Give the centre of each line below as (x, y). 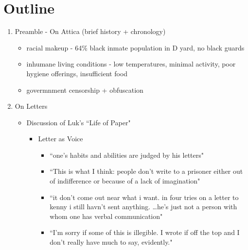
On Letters (31, 106)
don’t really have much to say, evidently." (111, 242)
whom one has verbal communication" (106, 216)
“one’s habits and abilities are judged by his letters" (127, 155)
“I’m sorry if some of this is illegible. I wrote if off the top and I (145, 232)
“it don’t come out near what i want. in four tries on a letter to (144, 197)
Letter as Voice (61, 139)
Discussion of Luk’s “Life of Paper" (79, 122)
